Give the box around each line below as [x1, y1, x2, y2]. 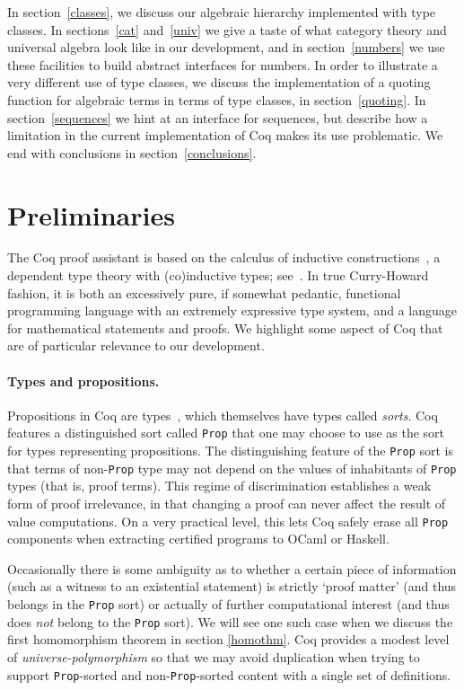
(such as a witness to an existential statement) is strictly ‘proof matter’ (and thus [7, 577, 457, 596]
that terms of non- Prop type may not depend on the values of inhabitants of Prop [7, 458, 457, 477]
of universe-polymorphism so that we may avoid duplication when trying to [7, 647, 420, 666]
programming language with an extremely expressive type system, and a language [7, 301, 457, 320]
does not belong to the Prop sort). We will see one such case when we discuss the [7, 612, 453, 631]
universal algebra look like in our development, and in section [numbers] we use [7, 38, 445, 57]
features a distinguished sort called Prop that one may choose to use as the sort [7, 423, 445, 442]
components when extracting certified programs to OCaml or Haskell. [7, 529, 390, 548]
